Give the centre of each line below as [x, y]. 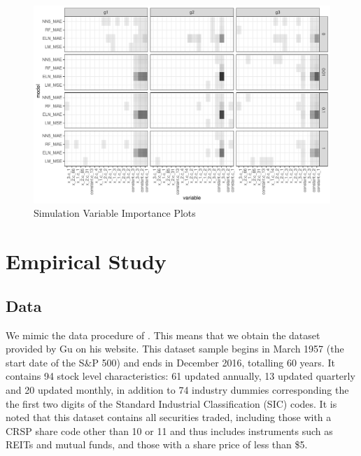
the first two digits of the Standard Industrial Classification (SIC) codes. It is [171, 403]
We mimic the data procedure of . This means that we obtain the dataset [163, 335]
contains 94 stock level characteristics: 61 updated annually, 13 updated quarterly [180, 376]
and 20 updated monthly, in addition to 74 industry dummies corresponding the [177, 389]
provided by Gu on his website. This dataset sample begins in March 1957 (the [175, 349]
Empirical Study [86, 261]
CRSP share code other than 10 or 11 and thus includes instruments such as [169, 430]
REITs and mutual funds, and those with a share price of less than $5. [157, 444]
